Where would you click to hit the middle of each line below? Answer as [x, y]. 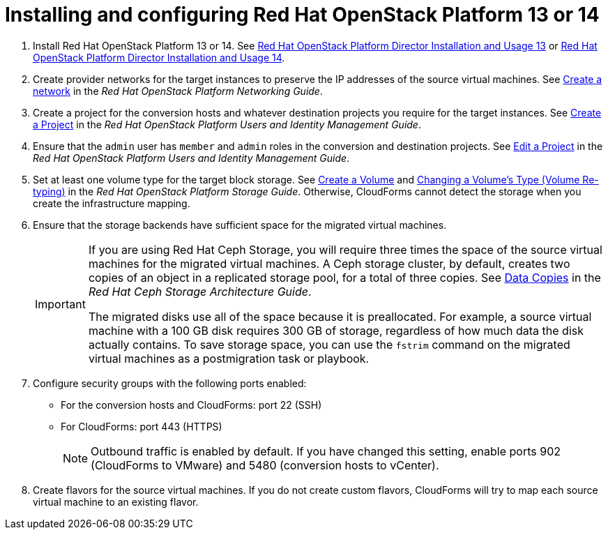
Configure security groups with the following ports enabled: [170, 383]
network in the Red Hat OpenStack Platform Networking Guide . [178, 91]
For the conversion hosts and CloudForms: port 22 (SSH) [191, 405]
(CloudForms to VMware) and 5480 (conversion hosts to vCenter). [265, 465]
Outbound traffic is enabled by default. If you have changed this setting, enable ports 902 [326, 451]
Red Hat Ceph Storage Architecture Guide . [200, 291]
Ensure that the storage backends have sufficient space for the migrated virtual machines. [240, 225]
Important [60, 304]
